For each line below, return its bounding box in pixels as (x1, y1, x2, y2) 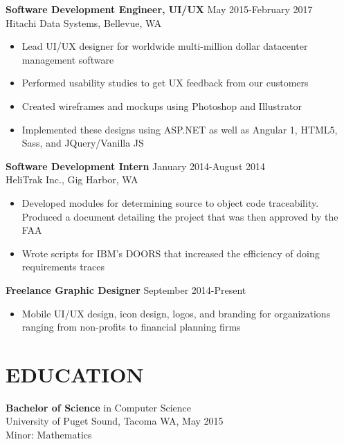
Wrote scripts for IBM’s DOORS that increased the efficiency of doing (21, 246, 320, 260)
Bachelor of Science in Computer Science (6, 400, 192, 414)
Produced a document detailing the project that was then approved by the (21, 209, 338, 223)
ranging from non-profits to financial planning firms (21, 320, 241, 334)
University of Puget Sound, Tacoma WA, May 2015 (6, 414, 224, 428)
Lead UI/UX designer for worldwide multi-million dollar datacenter (21, 39, 308, 53)
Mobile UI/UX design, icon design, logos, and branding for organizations (21, 306, 331, 320)
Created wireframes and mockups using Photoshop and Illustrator (21, 98, 302, 113)
